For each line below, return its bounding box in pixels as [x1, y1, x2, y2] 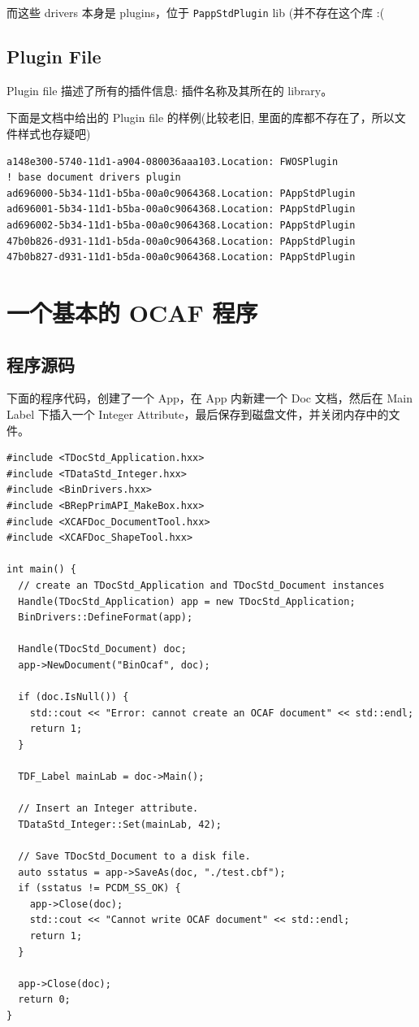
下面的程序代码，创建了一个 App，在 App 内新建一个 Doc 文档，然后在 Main [6, 389, 413, 407]
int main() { [6, 564, 76, 576]
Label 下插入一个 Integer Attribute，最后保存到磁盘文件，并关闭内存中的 [6, 405, 389, 422]
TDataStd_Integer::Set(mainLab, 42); [18, 818, 222, 830]
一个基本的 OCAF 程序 [6, 295, 258, 329]
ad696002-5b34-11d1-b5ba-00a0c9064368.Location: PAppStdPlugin [6, 220, 356, 232]
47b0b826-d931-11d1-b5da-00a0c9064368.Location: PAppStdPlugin [6, 235, 356, 247]
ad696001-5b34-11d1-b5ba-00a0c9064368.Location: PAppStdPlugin [6, 203, 356, 215]
